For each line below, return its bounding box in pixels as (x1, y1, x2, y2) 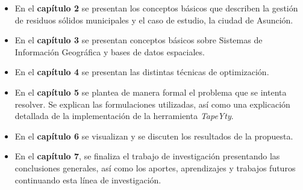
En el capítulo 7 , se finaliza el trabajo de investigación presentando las (14, 150, 280, 162)
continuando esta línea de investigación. (14, 173, 161, 186)
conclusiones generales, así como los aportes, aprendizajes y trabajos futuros (14, 161, 296, 174)
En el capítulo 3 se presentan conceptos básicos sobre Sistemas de (14, 34, 263, 46)
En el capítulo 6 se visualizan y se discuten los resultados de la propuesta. (14, 129, 293, 142)
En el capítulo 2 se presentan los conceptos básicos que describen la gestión (14, 2, 298, 14)
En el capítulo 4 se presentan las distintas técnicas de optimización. (14, 66, 269, 78)
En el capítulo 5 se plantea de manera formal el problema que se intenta (14, 85, 287, 98)
